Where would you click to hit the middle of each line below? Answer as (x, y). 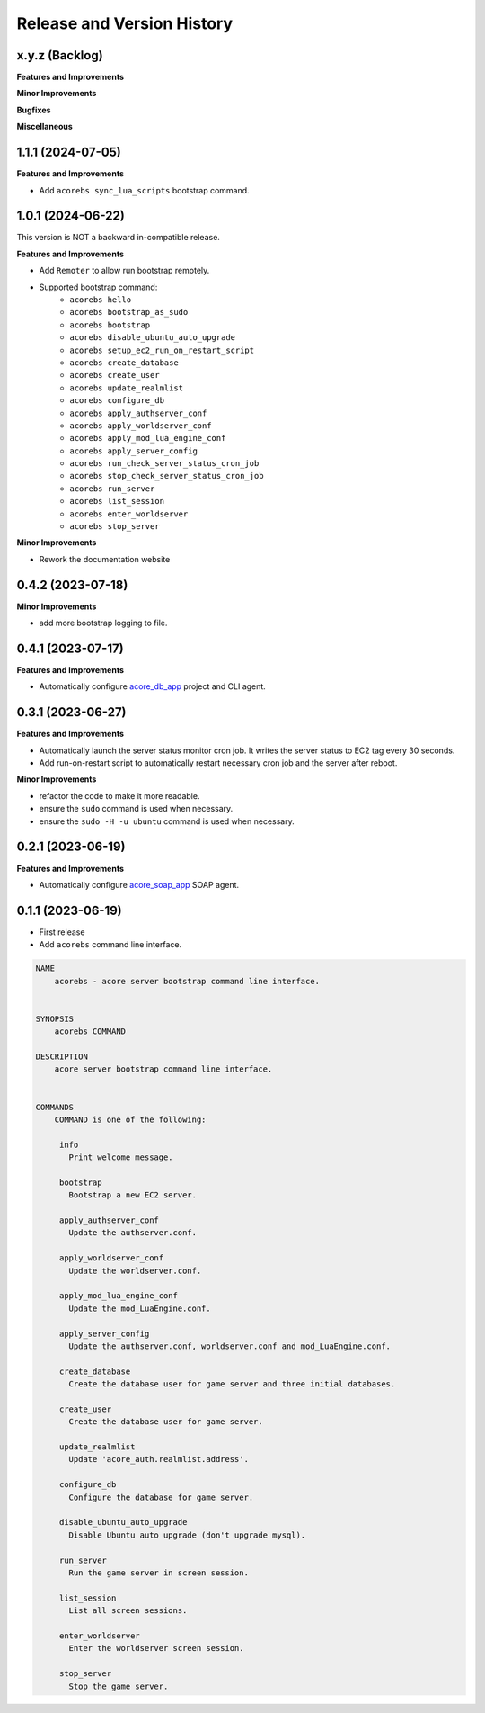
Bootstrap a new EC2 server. (133, 1195)
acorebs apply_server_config (133, 451)
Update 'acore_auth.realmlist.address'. (159, 1459)
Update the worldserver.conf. (135, 1270)
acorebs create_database (124, 363)
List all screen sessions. (128, 1611)
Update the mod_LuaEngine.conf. (140, 1308)
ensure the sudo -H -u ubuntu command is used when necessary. (167, 821)
